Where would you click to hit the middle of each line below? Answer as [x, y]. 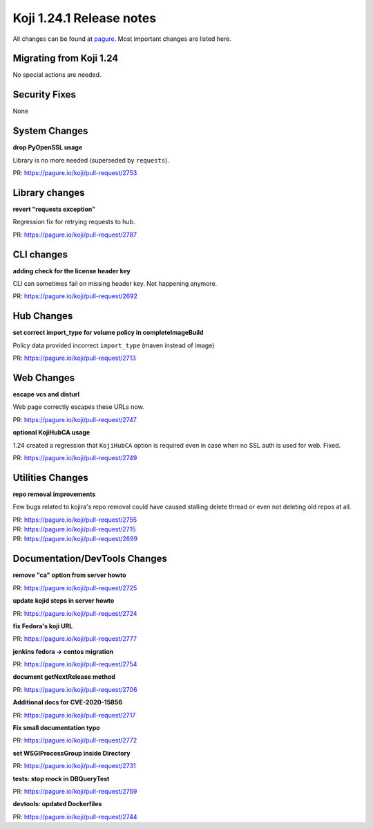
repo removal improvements [54, 494]
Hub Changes [43, 316]
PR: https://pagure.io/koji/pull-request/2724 [75, 613]
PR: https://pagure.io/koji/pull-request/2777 [75, 639]
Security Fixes [44, 94]
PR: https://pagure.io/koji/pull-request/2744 [75, 817]
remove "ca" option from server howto [70, 575]
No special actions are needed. [57, 75]
